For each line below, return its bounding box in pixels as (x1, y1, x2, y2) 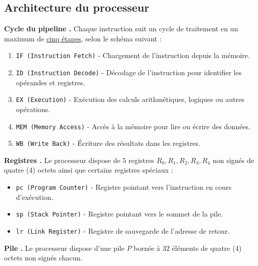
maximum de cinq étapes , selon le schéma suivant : (4, 33, 162, 43)
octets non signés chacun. (4, 252, 82, 263)
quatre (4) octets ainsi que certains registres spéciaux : (4, 165, 173, 175)
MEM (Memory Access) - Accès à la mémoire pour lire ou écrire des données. (16, 121, 251, 131)
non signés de (213, 154, 254, 165)
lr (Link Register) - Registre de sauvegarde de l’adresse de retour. (16, 225, 230, 236)
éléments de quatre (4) (172, 242, 242, 253)
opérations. (16, 103, 50, 114)
